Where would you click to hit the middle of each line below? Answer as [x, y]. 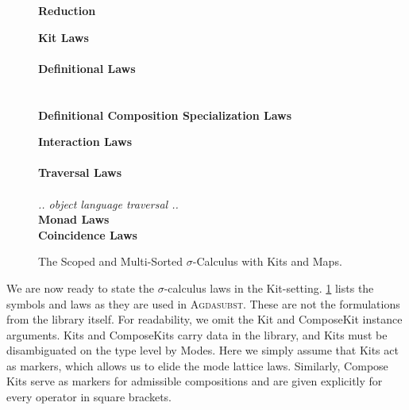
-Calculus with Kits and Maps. [267, 261]
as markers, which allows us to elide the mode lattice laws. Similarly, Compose [197, 365]
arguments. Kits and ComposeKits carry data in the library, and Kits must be [197, 334]
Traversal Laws [80, 172]
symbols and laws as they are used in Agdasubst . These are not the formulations [203, 303]
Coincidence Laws [88, 234]
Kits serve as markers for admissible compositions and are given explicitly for [195, 381]
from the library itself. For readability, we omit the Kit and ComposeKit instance [204, 319]
